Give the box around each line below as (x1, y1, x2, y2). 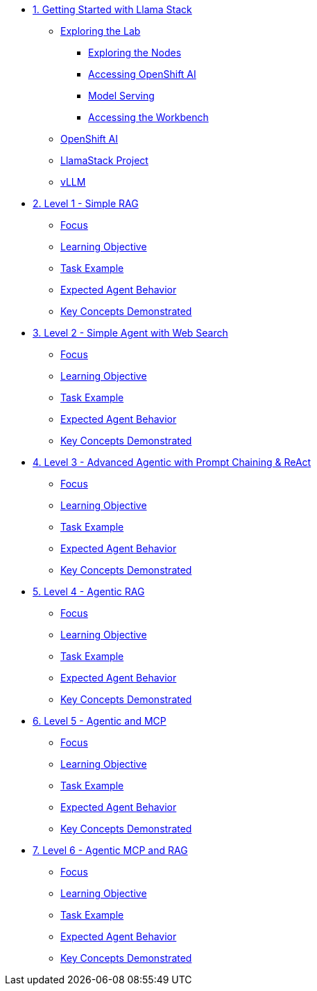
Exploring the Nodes (88, 47, 182, 58)
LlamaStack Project (60, 154, 148, 166)
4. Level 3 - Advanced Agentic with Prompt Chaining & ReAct (33, 456, 311, 468)
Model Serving (88, 90, 155, 102)
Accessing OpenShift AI (88, 68, 196, 80)
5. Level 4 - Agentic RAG (33, 586, 145, 597)
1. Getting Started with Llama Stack (33, 3, 192, 15)
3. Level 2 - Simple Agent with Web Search (33, 327, 228, 339)
